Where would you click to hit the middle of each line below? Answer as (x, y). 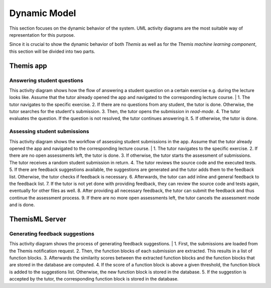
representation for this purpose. (42, 35)
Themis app (28, 66)
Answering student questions (46, 80)
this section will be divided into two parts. (52, 51)
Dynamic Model (43, 13)
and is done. (22, 205)
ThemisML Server (38, 219)
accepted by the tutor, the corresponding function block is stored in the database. (94, 279)
